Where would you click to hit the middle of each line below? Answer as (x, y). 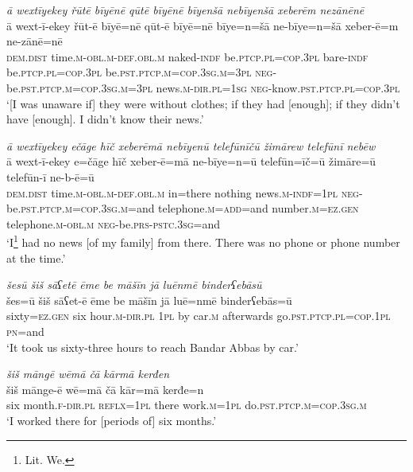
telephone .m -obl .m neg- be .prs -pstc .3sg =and (114, 223)
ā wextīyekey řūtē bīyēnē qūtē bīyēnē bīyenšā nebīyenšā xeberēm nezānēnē (185, 10)
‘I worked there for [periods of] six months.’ (112, 420)
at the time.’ (36, 257)
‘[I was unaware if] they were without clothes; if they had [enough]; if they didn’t (203, 103)
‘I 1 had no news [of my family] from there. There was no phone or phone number (203, 241)
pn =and (25, 331)
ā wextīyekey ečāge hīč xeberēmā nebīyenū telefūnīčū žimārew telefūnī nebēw (191, 145)
